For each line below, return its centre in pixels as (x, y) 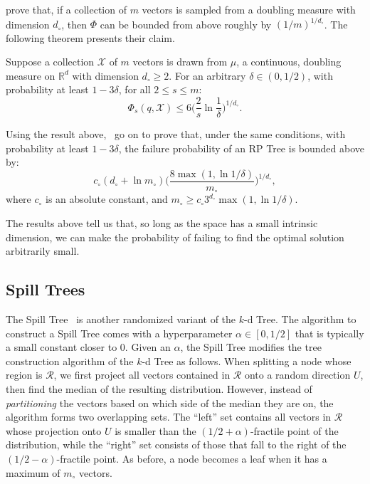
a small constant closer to (62, 347)
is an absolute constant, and (107, 199)
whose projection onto (54, 430)
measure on (31, 75)
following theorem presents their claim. (90, 37)
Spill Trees (46, 289)
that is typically (329, 333)
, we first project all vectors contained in (142, 375)
